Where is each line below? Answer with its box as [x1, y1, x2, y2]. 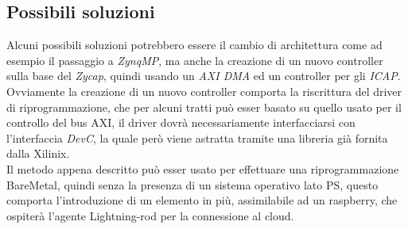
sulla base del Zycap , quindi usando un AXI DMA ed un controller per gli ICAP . [6, 67, 401, 84]
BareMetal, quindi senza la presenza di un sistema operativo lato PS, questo [6, 176, 379, 193]
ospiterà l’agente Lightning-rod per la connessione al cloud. [6, 207, 294, 223]
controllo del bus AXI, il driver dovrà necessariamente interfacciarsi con [6, 114, 356, 131]
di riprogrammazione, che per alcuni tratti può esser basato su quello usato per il [6, 98, 402, 115]
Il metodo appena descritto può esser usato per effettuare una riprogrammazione [6, 160, 399, 177]
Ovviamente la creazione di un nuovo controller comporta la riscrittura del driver [6, 82, 402, 99]
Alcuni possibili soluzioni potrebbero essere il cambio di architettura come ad [6, 36, 383, 53]
